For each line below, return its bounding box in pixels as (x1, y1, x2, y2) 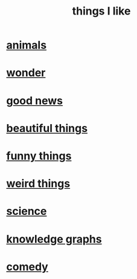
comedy (6, 260, 48, 274)
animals (6, 38, 47, 52)
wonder (6, 66, 46, 80)
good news (6, 94, 63, 107)
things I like (72, 4, 131, 18)
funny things (6, 149, 72, 163)
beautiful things (6, 121, 88, 135)
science (6, 205, 47, 218)
